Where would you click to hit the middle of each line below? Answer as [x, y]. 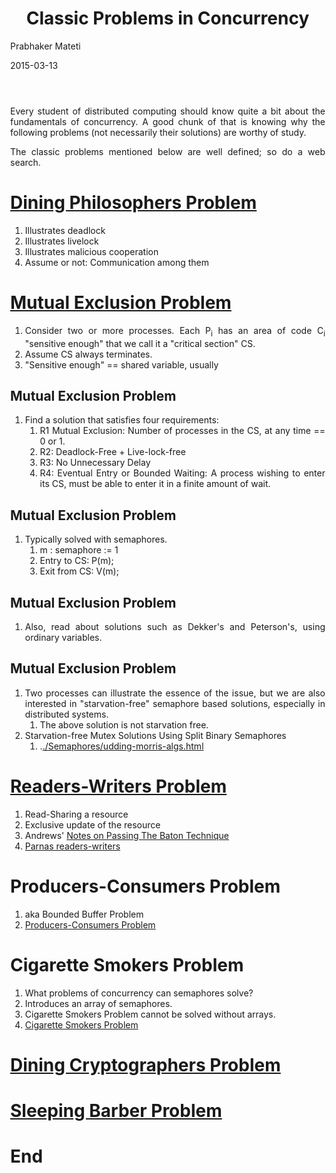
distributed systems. [66, 714]
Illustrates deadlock [65, 230]
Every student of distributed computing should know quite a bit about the [168, 111]
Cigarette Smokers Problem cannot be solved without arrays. [150, 1014]
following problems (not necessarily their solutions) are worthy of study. [158, 132]
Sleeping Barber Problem [116, 1111]
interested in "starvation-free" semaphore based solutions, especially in [175, 703]
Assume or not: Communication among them [116, 262]
